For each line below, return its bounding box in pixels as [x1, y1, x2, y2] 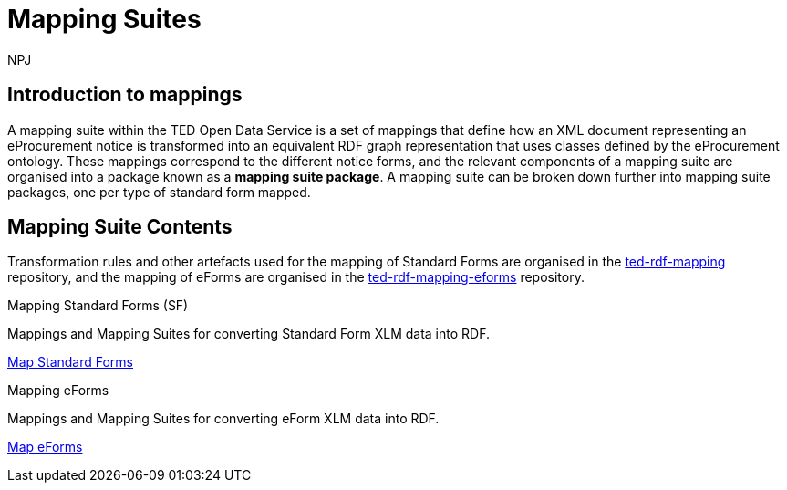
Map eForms [7, 439, 83, 455]
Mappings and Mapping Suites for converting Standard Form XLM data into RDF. [7, 326, 490, 342]
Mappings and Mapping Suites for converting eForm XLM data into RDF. [7, 411, 440, 427]
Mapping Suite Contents [7, 215, 233, 239]
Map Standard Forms [7, 354, 134, 370]
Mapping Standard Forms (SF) [7, 297, 189, 314]
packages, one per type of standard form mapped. [7, 183, 311, 200]
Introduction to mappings [7, 83, 243, 107]
